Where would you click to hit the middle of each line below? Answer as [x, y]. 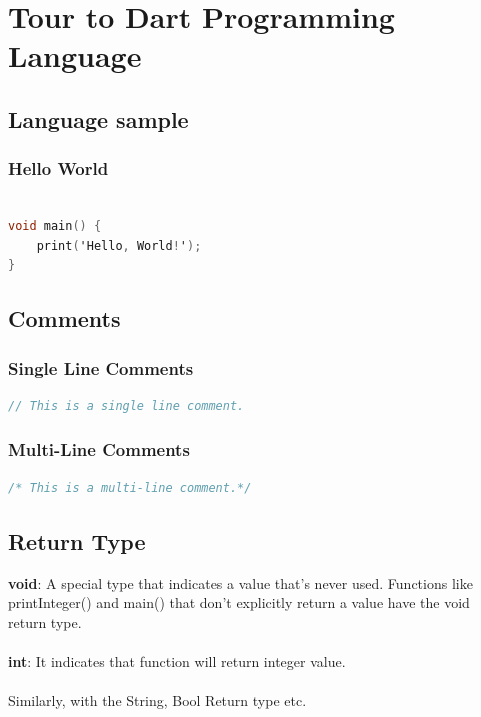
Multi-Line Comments [99, 449]
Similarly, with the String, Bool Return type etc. [157, 700]
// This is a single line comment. [126, 405]
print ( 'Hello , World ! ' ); [119, 245]
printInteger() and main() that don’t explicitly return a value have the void [239, 602]
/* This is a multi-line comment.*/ [130, 487]
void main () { [55, 226]
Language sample [98, 118]
